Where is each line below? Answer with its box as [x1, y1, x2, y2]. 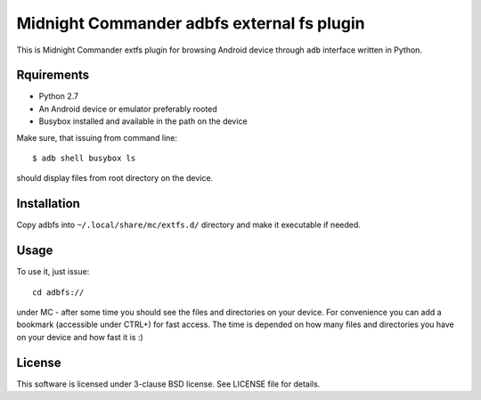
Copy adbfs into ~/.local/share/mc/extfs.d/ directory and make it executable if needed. [16, 219, 361, 231]
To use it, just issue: [16, 266, 90, 277]
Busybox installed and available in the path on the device [38, 116, 249, 127]
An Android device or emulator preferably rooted [38, 103, 217, 114]
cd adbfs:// [32, 287, 85, 298]
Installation [16, 196, 80, 211]
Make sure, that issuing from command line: [16, 132, 178, 143]
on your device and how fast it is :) [16, 331, 143, 342]
